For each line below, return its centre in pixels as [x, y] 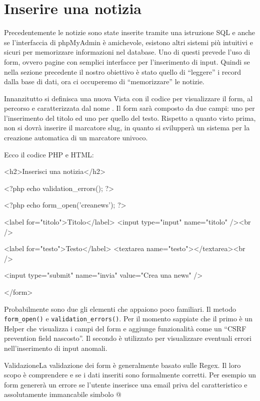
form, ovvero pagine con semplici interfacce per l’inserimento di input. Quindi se [127, 61]
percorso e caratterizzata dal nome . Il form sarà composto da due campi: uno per [129, 108]
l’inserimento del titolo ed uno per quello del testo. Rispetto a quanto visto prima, [130, 118]
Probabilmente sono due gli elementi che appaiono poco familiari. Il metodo [120, 309]
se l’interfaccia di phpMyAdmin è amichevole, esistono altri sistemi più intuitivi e [128, 42]
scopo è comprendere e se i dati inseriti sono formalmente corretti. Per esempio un [130, 375]
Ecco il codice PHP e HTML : [49, 154]
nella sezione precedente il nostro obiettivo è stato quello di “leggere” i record [123, 71]
